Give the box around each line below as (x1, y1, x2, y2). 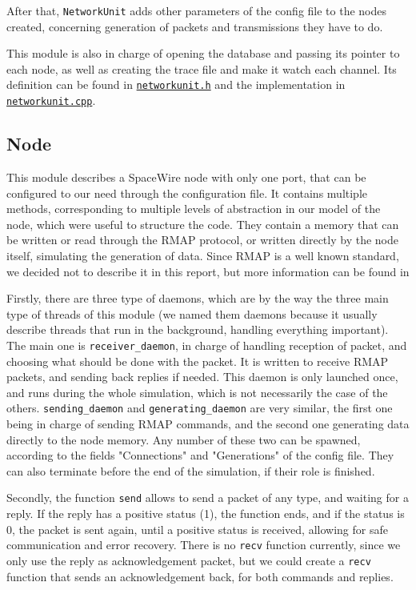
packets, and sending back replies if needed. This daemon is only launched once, (6, 368, 398, 385)
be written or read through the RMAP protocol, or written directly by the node (6, 231, 398, 248)
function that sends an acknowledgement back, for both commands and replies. (6, 568, 394, 584)
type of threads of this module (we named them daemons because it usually (6, 305, 378, 322)
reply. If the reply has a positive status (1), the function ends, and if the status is (6, 505, 405, 522)
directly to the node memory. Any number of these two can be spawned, (6, 431, 361, 448)
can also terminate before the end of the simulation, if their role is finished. (6, 462, 375, 479)
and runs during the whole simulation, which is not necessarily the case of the (6, 383, 388, 400)
